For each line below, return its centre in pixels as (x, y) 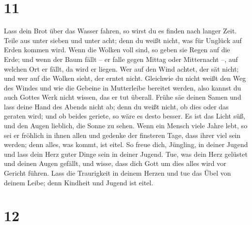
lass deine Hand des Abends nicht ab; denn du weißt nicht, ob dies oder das (116, 106)
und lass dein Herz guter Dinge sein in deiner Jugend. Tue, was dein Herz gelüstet (126, 154)
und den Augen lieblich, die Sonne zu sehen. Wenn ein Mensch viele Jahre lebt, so (126, 126)
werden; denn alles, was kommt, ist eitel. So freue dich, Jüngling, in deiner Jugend (126, 144)
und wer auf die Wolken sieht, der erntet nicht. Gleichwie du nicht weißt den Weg (125, 78)
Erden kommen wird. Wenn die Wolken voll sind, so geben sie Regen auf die (117, 50)
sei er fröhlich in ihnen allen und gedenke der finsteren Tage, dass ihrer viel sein (122, 135)
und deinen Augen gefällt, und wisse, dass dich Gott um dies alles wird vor (115, 163)
